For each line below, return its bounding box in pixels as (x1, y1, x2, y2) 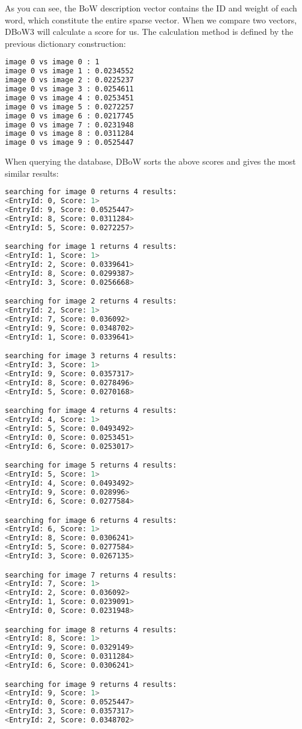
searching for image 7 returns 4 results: (5, 570, 177, 579)
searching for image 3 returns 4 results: (5, 352, 177, 361)
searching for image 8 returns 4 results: (5, 625, 177, 634)
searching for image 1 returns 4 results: (5, 242, 177, 251)
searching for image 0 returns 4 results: (5, 188, 177, 197)
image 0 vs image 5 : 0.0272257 (5, 102, 134, 111)
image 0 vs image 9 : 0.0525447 (5, 138, 134, 147)
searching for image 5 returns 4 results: (5, 461, 177, 470)
